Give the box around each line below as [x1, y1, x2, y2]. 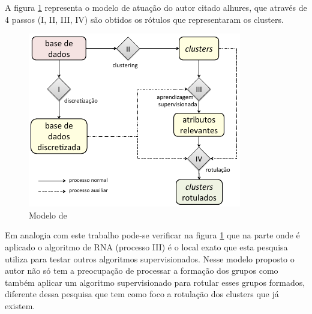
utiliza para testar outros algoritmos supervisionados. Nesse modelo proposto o [5, 252, 295, 265]
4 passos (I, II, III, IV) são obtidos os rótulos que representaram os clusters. [5, 13, 284, 25]
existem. [5, 299, 35, 312]
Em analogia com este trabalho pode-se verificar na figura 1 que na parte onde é [5, 229, 300, 241]
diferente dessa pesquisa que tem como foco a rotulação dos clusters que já [5, 288, 279, 300]
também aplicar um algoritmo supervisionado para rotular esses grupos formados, [5, 276, 305, 288]
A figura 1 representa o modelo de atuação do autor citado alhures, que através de [5, 1, 307, 13]
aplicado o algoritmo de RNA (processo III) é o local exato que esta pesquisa [5, 240, 288, 253]
